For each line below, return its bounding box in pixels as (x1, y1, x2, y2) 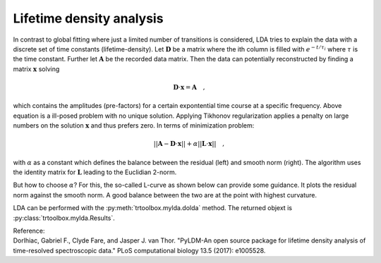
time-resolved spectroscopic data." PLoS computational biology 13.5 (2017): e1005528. (13, 246, 266, 255)
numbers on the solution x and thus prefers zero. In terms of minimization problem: (13, 121, 255, 130)
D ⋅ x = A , (173, 83, 205, 91)
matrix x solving (13, 64, 60, 73)
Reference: (13, 226, 45, 235)
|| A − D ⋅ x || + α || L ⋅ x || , (153, 140, 225, 148)
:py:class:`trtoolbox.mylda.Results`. (13, 214, 116, 222)
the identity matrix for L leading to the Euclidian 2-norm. (13, 168, 177, 176)
